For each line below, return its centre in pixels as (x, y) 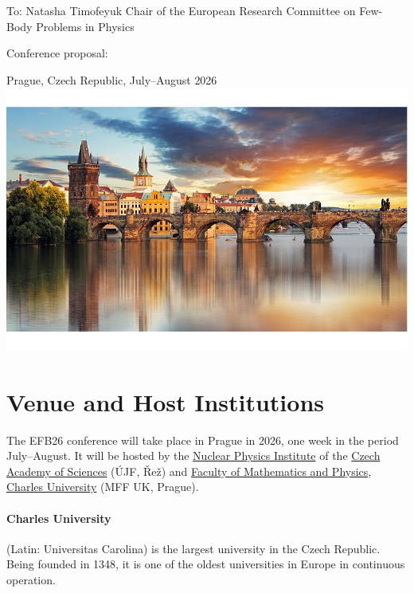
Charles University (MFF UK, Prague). (103, 487)
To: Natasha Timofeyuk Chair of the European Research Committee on (181, 10)
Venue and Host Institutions (166, 401)
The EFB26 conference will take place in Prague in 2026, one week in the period (203, 440)
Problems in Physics (85, 26)
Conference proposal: (57, 53)
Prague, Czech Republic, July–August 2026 (112, 79)
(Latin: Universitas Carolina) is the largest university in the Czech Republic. (193, 548)
